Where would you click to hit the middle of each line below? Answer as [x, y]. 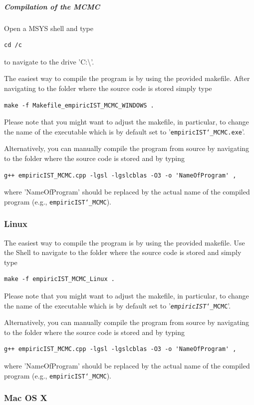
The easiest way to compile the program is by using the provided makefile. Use [125, 242]
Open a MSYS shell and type [49, 28]
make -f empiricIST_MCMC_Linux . [59, 279]
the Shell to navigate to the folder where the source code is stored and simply [123, 252]
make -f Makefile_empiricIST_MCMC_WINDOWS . [79, 105]
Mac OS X [26, 398]
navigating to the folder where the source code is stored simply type [108, 88]
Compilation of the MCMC [52, 6]
